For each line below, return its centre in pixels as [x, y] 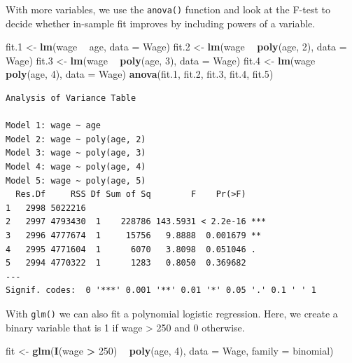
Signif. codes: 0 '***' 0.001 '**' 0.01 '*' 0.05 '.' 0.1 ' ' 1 [161, 290]
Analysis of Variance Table [71, 98]
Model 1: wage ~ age [54, 126]
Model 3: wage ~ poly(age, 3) [76, 153]
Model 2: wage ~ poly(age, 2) [76, 139]
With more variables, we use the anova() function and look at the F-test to [168, 9]
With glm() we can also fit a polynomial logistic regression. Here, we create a [172, 313]
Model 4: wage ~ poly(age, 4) [76, 167]
